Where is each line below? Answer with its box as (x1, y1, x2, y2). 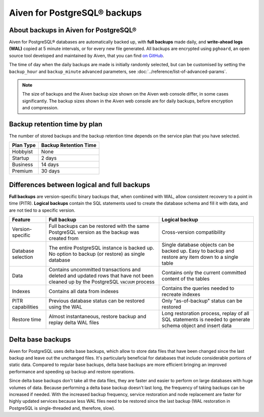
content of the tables (161, 275, 210, 282)
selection (12, 254, 34, 261)
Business (12, 161, 33, 168)
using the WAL (48, 304, 83, 311)
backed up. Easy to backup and (161, 247, 235, 254)
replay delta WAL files (48, 319, 99, 326)
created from (48, 235, 79, 242)
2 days (41, 155, 57, 162)
